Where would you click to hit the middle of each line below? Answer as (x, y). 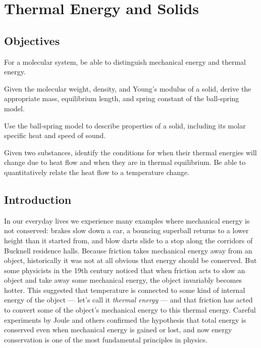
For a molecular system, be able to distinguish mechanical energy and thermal (125, 61)
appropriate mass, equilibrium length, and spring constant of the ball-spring (122, 98)
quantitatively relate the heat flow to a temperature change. (97, 172)
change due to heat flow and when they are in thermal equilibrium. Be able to (125, 162)
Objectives (32, 40)
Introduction (38, 199)
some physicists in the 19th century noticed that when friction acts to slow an (125, 270)
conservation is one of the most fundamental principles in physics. (106, 339)
